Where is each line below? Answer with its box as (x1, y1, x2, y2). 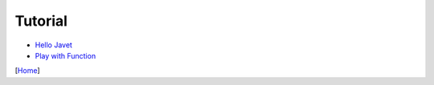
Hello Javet (35, 40, 72, 50)
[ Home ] (14, 66, 40, 75)
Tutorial (14, 12, 68, 30)
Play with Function (35, 51, 96, 60)
